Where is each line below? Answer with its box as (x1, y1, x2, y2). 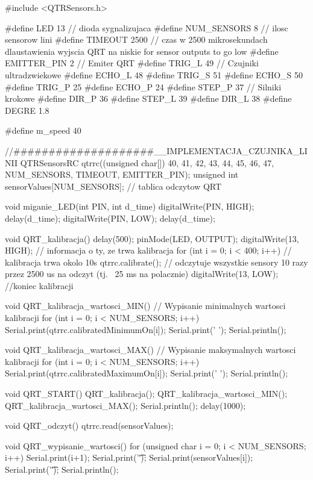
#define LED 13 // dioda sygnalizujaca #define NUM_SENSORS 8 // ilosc (5, 21, 288, 34)
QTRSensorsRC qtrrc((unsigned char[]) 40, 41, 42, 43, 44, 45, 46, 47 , (20, 156, 274, 169)
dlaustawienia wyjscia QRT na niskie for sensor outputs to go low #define (5, 45, 279, 57)
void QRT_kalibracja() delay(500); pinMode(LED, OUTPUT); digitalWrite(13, (5, 232, 299, 245)
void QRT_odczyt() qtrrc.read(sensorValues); (5, 419, 174, 432)
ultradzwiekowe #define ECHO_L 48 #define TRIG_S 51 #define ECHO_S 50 (5, 68, 303, 81)
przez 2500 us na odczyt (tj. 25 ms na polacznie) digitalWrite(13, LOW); (5, 267, 279, 280)
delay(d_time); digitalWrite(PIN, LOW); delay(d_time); (5, 211, 215, 224)
